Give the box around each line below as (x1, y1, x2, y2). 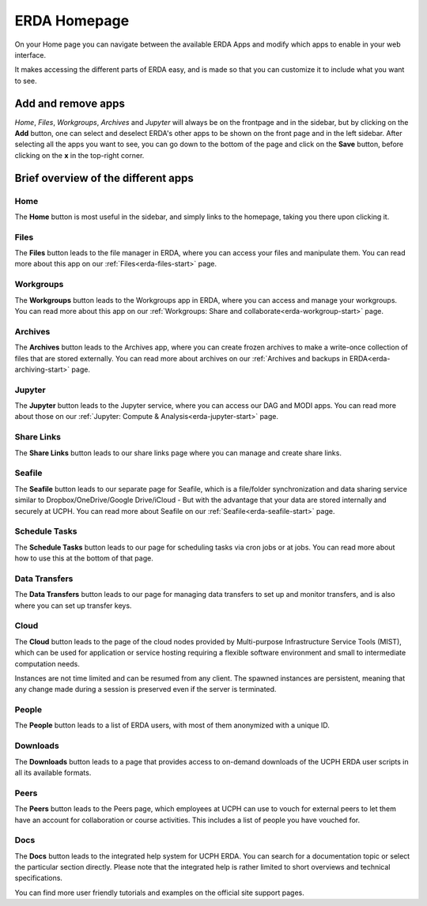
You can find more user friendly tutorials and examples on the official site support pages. (14, 888, 304, 897)
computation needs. (14, 659, 81, 668)
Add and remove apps (14, 96, 126, 110)
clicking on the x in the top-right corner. (14, 150, 145, 160)
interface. (14, 50, 47, 59)
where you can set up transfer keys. (14, 601, 132, 610)
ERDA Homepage (14, 12, 130, 29)
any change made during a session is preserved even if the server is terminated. (14, 685, 277, 694)
